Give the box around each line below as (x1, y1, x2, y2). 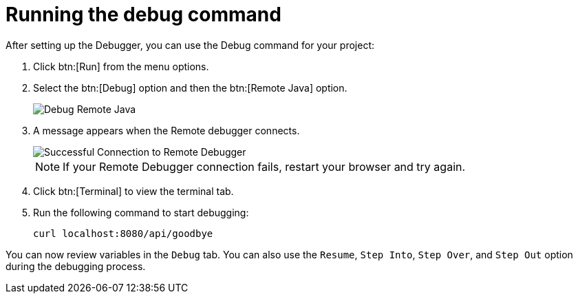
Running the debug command (6, 3, 281, 26)
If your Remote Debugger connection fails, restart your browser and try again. (63, 159, 466, 174)
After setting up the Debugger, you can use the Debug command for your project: (6, 39, 374, 51)
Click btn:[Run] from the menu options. (33, 60, 209, 72)
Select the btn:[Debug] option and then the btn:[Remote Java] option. (33, 81, 347, 94)
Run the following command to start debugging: (33, 206, 249, 218)
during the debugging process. (6, 260, 146, 272)
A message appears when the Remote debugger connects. (33, 124, 300, 136)
